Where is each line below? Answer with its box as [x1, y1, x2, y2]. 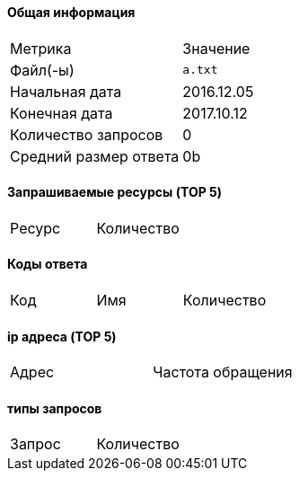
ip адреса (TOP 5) [7, 328, 117, 344]
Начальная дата [10, 82, 122, 101]
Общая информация [7, 4, 136, 20]
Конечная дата [10, 103, 113, 122]
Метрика [10, 39, 72, 58]
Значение [182, 39, 251, 58]
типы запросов [7, 400, 102, 416]
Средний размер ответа [10, 146, 180, 165]
